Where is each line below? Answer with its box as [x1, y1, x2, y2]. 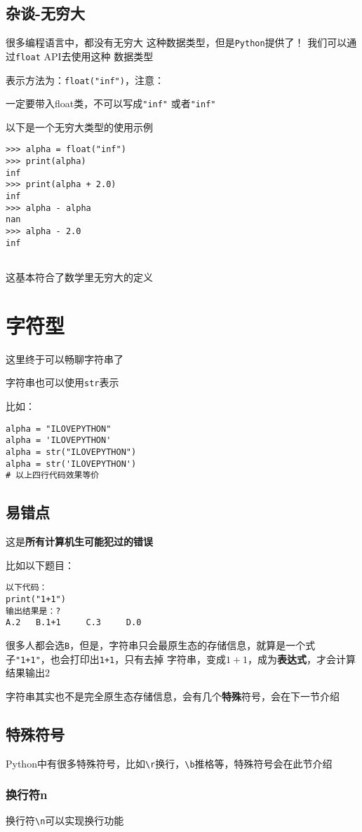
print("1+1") [6, 594, 66, 604]
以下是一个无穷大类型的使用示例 [6, 119, 153, 134]
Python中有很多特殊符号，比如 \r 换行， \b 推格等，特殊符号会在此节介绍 [6, 756, 333, 770]
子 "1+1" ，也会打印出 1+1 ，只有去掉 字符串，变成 [6, 651, 226, 666]
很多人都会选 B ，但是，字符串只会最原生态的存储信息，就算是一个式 [6, 637, 316, 652]
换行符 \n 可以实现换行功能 [6, 813, 124, 828]
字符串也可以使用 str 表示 [6, 375, 119, 390]
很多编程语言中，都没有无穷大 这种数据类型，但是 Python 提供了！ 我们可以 [6, 35, 347, 50]
